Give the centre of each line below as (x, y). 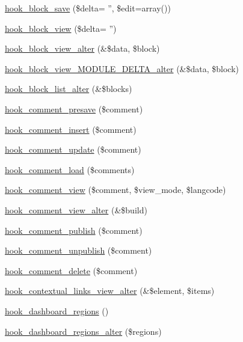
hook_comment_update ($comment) (73, 149)
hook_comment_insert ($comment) (71, 129)
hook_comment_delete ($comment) (71, 270)
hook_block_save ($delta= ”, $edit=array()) (88, 8)
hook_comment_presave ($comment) (74, 108)
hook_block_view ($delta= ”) (61, 28)
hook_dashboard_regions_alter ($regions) (83, 331)
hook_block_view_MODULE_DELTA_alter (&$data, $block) (122, 68)
